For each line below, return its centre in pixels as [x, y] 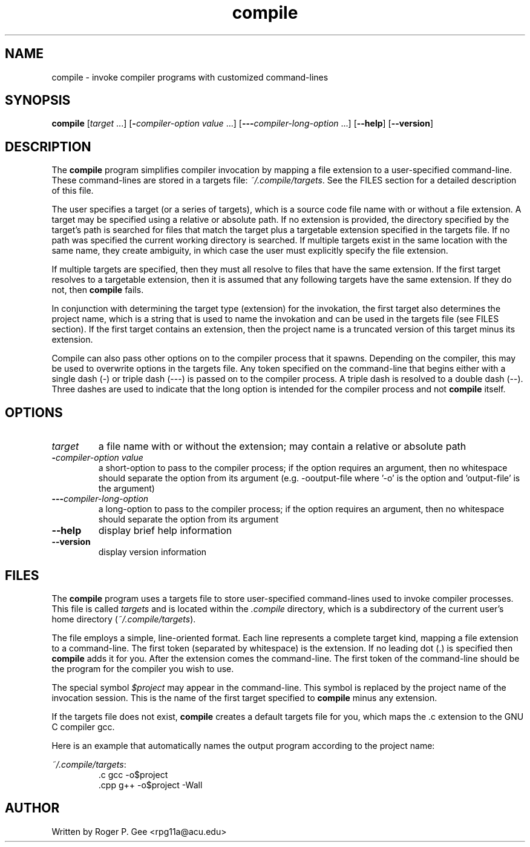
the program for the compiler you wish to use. [143, 668]
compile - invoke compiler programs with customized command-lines [190, 77]
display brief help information [165, 531]
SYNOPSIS [38, 101]
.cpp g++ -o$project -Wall [150, 785]
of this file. [73, 191]
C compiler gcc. [83, 727]
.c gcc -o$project [133, 774]
